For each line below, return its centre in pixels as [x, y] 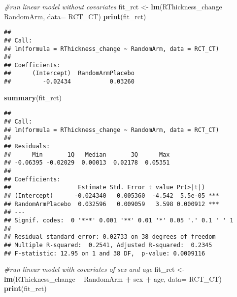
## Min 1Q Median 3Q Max [87, 154]
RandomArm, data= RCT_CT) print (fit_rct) [75, 16]
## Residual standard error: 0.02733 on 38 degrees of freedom [110, 237]
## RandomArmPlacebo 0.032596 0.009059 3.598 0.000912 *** [112, 204]
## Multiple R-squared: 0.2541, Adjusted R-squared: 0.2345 [108, 245]
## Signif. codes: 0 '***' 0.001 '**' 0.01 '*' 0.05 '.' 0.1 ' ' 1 [119, 220]
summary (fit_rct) [33, 97]
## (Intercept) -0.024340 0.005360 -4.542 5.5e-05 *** [112, 195]
